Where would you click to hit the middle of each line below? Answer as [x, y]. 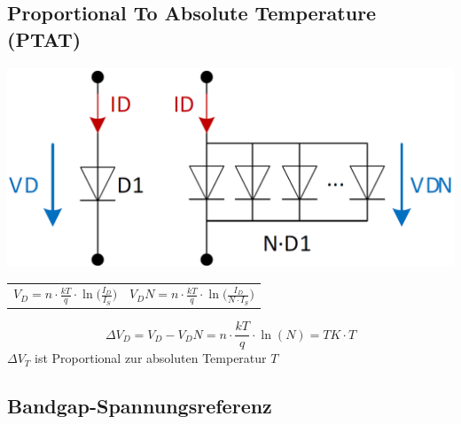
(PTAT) [44, 39]
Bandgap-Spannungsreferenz [140, 406]
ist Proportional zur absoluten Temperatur [151, 358]
